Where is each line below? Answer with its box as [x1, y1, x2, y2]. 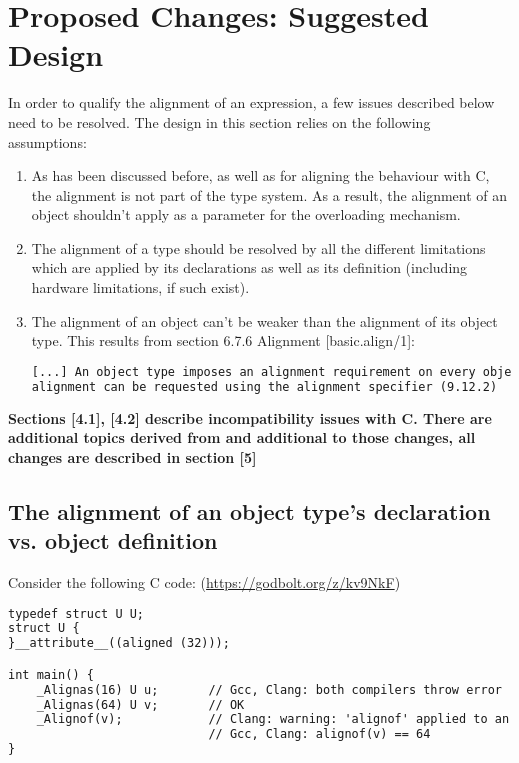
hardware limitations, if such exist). [31, 277, 250, 298]
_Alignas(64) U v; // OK [36, 697, 245, 712]
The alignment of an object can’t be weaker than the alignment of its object [31, 310, 498, 331]
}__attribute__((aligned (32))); [8, 636, 230, 651]
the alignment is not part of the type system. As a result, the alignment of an [31, 184, 508, 205]
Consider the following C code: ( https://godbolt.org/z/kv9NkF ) [8, 571, 401, 592]
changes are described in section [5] [8, 446, 257, 467]
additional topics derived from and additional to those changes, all [8, 427, 476, 448]
